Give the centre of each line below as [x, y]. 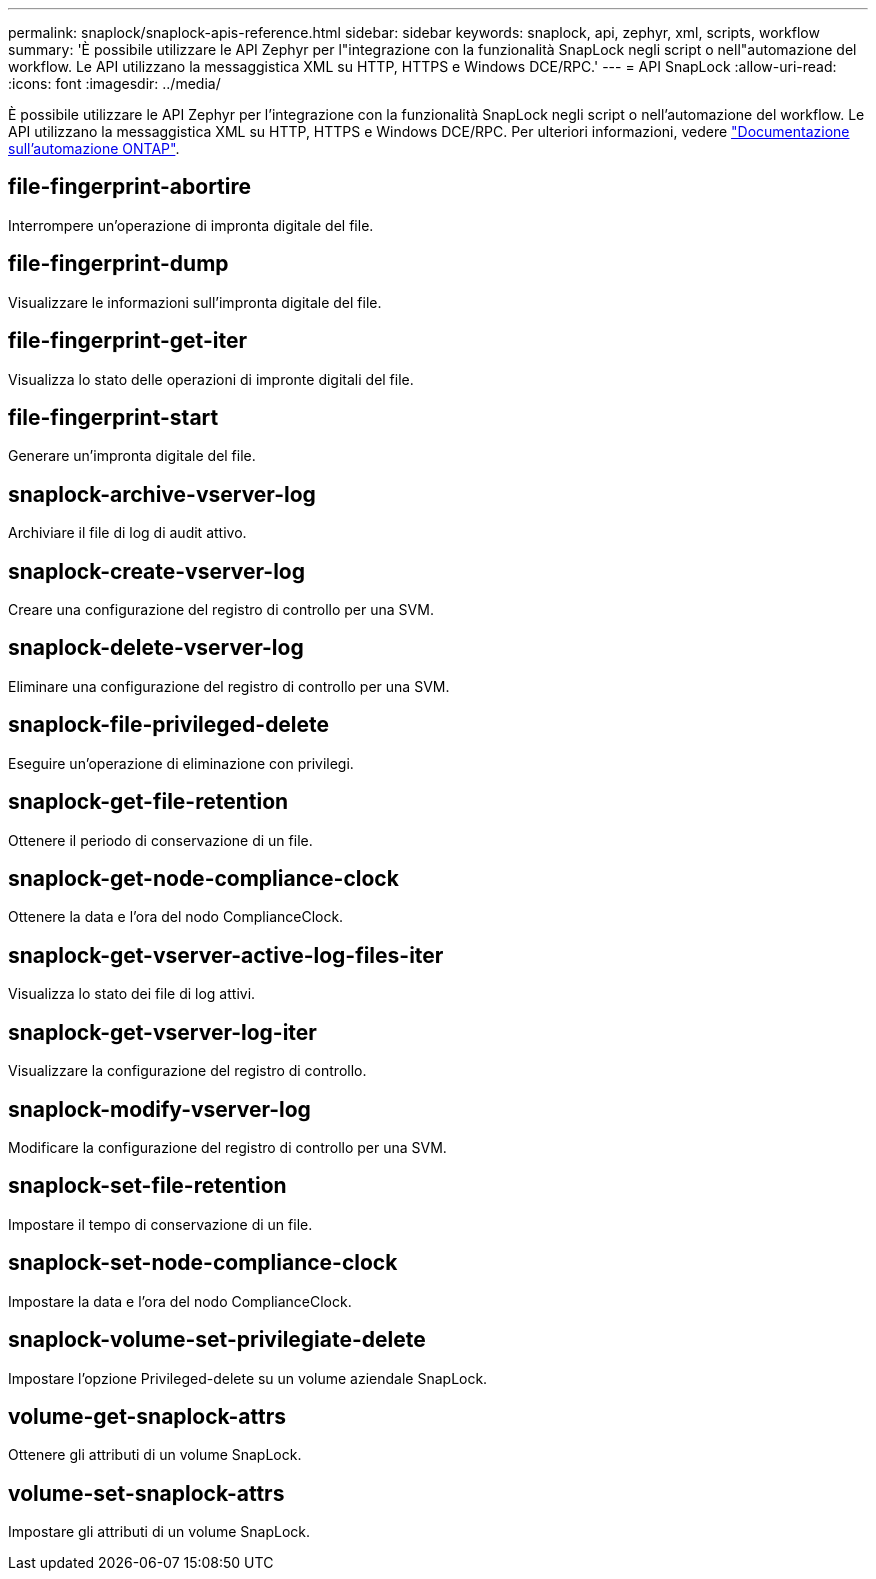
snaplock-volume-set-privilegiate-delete [217, 1340]
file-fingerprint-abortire [130, 187]
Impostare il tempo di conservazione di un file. [160, 1224]
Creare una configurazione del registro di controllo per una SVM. [221, 610]
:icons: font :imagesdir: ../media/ [114, 83]
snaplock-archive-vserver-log [162, 494]
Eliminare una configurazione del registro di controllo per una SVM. [229, 686]
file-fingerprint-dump [118, 264]
